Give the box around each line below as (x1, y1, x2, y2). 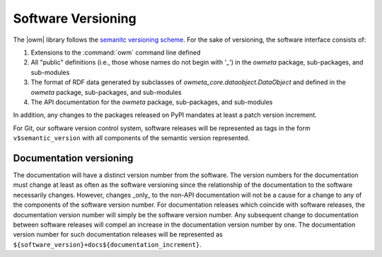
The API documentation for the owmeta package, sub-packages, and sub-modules (30, 98, 273, 106)
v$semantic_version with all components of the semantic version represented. (13, 134, 250, 142)
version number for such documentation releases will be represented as (13, 230, 223, 239)
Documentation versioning (13, 152, 134, 164)
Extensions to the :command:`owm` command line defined (30, 48, 201, 57)
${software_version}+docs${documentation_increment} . (13, 240, 202, 249)
